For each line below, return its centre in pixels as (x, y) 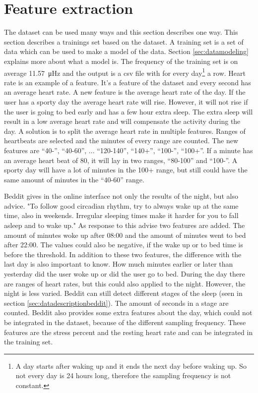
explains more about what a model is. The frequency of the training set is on (121, 61)
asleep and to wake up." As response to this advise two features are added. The (125, 225)
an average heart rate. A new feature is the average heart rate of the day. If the (125, 92)
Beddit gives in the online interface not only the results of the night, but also (121, 196)
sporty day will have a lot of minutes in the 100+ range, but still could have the (126, 170)
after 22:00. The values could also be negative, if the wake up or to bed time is (124, 245)
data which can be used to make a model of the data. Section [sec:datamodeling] (126, 51)
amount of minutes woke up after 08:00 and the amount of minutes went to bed (125, 235)
